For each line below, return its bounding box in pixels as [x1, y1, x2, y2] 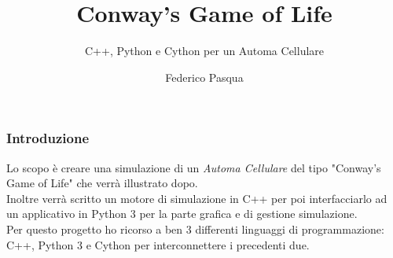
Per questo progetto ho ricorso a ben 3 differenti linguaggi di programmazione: [6, 220, 384, 237]
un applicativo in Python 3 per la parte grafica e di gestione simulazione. [6, 205, 358, 222]
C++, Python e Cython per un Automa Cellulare [84, 42, 325, 59]
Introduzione [6, 128, 90, 148]
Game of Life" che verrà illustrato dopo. [6, 175, 198, 191]
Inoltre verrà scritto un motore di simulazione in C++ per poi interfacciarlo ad [6, 190, 387, 206]
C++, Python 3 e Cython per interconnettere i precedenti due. [6, 236, 310, 252]
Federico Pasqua [165, 68, 244, 85]
